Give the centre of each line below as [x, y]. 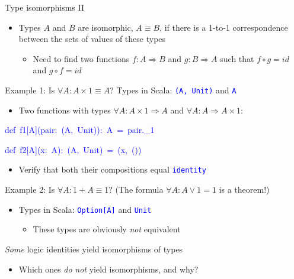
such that [237, 58]
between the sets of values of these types [92, 39]
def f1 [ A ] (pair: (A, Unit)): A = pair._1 [80, 130]
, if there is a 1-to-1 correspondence [224, 27]
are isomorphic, [106, 27]
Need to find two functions [81, 58]
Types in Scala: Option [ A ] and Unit [85, 209]
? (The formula [136, 189]
